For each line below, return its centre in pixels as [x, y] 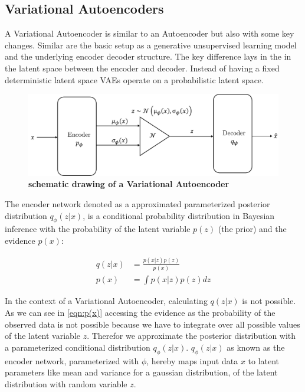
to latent [264, 360]
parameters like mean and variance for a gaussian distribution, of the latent [141, 372]
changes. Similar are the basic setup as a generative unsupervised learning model [151, 45]
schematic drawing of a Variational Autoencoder [129, 184]
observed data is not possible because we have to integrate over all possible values [152, 324]
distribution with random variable [66, 383]
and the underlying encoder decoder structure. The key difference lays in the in [148, 56]
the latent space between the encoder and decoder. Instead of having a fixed [142, 68]
